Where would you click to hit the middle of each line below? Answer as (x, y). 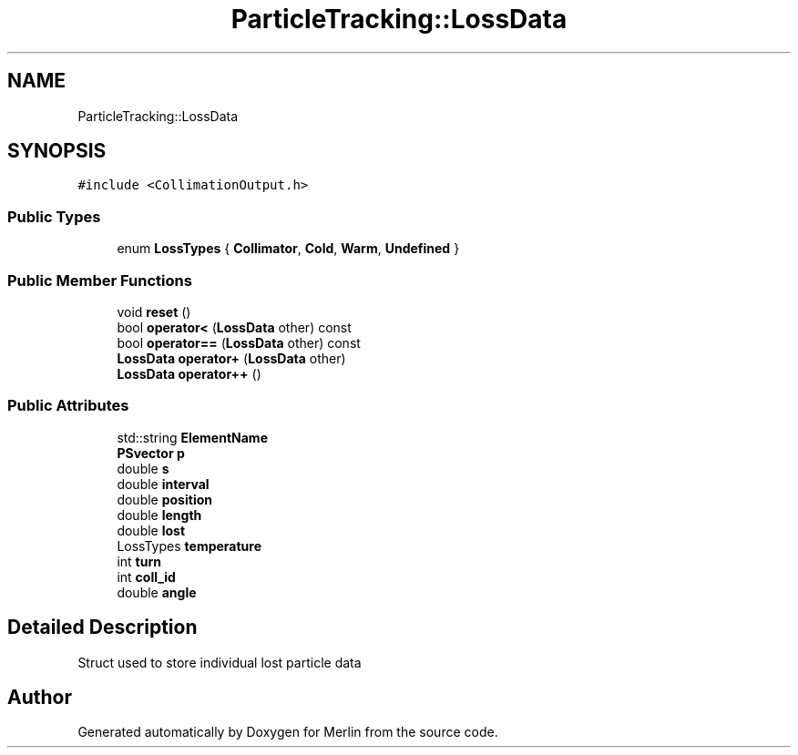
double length (159, 515)
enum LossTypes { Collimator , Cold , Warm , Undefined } (288, 249)
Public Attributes (68, 406)
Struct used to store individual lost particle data (220, 662)
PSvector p (151, 453)
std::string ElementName (192, 437)
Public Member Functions (100, 280)
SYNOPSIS (57, 151)
